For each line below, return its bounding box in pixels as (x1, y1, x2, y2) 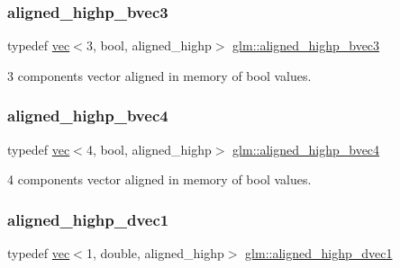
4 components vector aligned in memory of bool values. (7, 170, 312, 189)
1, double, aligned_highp (86, 244, 224, 263)
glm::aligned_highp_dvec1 (245, 244, 393, 263)
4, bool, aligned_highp (86, 139, 212, 158)
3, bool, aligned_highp (86, 36, 212, 55)
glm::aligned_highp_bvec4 (232, 139, 380, 158)
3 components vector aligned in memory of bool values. (7, 66, 312, 85)
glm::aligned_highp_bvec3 (232, 36, 380, 55)
